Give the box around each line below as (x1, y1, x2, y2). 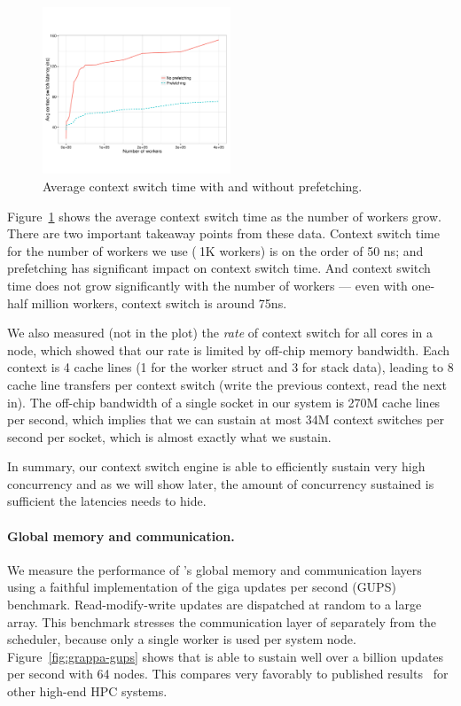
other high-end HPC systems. (7, 682, 168, 701)
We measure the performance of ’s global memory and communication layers (7, 560, 422, 578)
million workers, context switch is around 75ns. (31, 293, 287, 312)
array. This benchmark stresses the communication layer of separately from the (7, 612, 437, 631)
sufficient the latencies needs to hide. (7, 492, 207, 510)
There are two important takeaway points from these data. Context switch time (7, 224, 440, 243)
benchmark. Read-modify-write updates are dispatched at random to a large (7, 595, 422, 614)
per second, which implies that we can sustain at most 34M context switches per (7, 410, 444, 429)
